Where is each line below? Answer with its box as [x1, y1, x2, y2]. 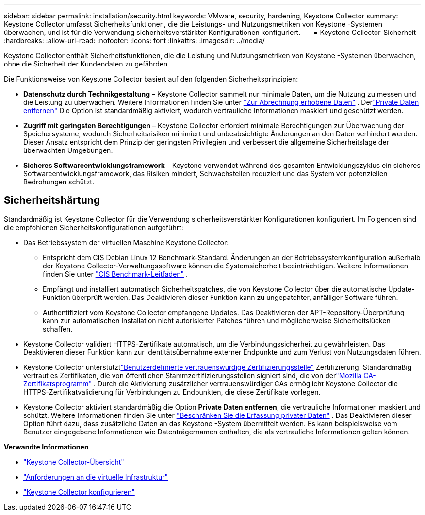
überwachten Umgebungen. [23, 146, 113, 154]
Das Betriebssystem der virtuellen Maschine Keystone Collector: [23, 238, 229, 247]
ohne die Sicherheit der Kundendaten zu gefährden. [4, 60, 170, 68]
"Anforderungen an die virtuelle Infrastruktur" [23, 472, 168, 481]
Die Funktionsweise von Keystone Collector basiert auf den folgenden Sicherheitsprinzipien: [4, 75, 298, 83]
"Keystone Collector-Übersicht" [23, 457, 124, 466]
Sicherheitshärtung [4, 194, 100, 207]
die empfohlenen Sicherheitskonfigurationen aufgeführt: [4, 223, 183, 232]
